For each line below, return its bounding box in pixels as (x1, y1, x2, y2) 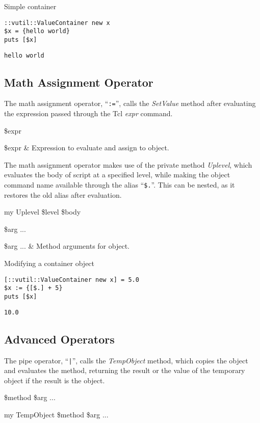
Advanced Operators (4, 331, 115, 347)
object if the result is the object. (4, 375, 105, 385)
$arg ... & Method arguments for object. (4, 241, 129, 251)
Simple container (4, 1, 57, 11)
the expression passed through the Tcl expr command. (4, 108, 173, 119)
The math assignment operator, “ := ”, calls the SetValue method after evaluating (4, 98, 256, 109)
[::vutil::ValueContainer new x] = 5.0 (4, 276, 139, 283)
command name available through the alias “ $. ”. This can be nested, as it (4, 179, 235, 190)
